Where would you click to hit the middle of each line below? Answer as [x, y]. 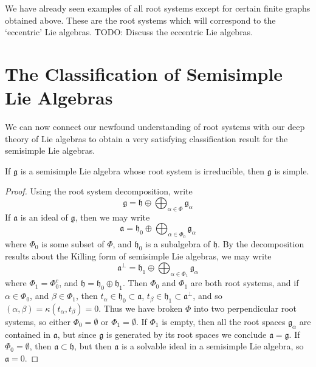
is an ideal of [44, 217]
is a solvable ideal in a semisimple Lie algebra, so [212, 346]
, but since [77, 334]
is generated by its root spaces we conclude [186, 334]
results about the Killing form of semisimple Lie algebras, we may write [138, 256]
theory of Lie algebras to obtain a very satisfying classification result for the [146, 138]
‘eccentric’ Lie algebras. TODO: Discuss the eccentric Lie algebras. [129, 32]
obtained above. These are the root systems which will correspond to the [140, 20]
